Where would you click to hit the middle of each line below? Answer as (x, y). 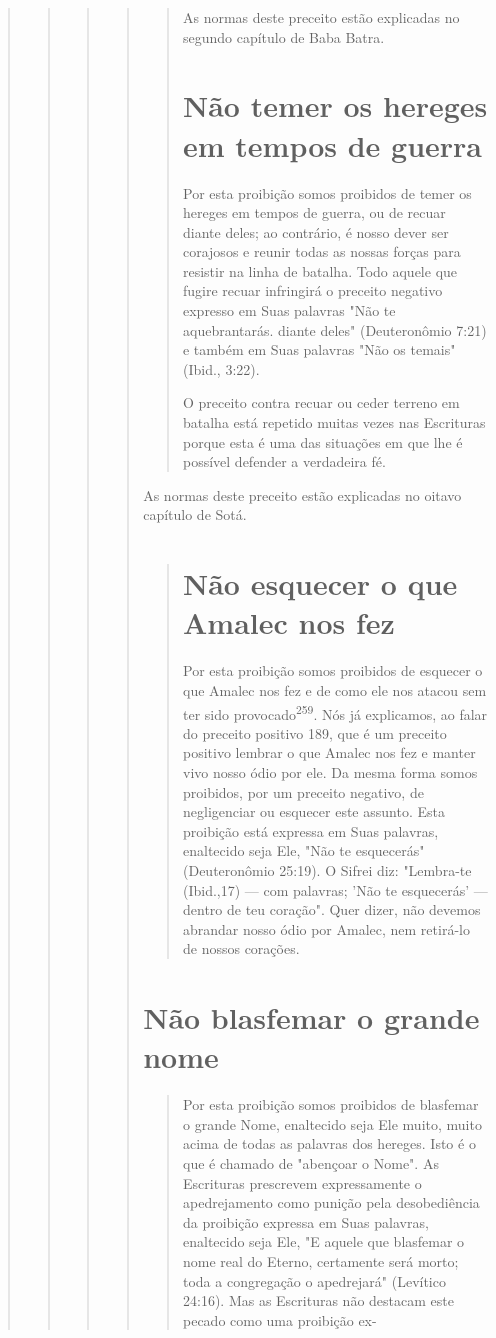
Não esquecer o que (320, 583)
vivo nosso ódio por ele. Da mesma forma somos (330, 771)
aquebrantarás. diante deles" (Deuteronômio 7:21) (334, 329)
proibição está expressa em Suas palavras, (310, 830)
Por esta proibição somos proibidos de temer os (327, 192)
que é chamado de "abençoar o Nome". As (310, 1162)
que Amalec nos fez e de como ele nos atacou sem (334, 689)
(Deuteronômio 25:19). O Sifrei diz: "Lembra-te (327, 869)
